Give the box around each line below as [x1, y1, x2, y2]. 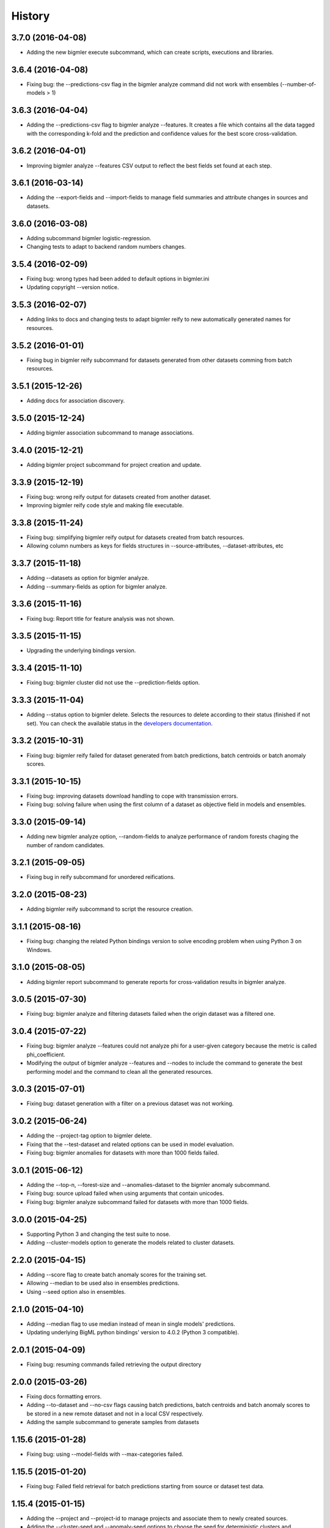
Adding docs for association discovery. [26, 397, 125, 404]
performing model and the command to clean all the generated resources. [26, 1068, 213, 1075]
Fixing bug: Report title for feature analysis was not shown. [26, 615, 175, 622]
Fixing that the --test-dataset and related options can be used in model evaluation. [26, 1140, 235, 1148]
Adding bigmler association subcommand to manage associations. [26, 428, 194, 436]
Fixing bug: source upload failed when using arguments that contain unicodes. [26, 1189, 224, 1197]
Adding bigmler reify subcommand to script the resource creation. [26, 905, 194, 913]
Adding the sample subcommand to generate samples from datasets [26, 1419, 200, 1426]
